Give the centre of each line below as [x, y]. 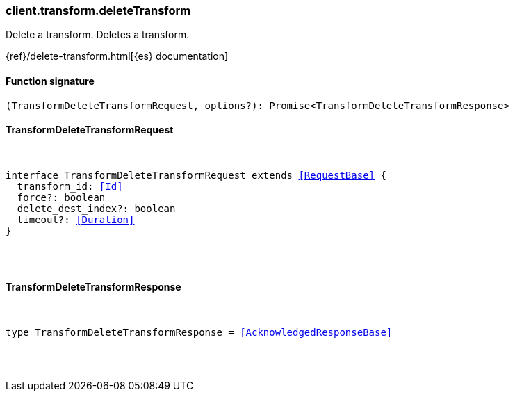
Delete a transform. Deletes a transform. [98, 35]
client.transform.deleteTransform [98, 10]
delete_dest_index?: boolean [96, 208]
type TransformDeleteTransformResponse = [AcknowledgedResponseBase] [199, 333]
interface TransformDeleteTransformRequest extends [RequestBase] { [196, 175]
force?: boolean [61, 197]
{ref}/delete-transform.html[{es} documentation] [117, 56]
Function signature [50, 81]
